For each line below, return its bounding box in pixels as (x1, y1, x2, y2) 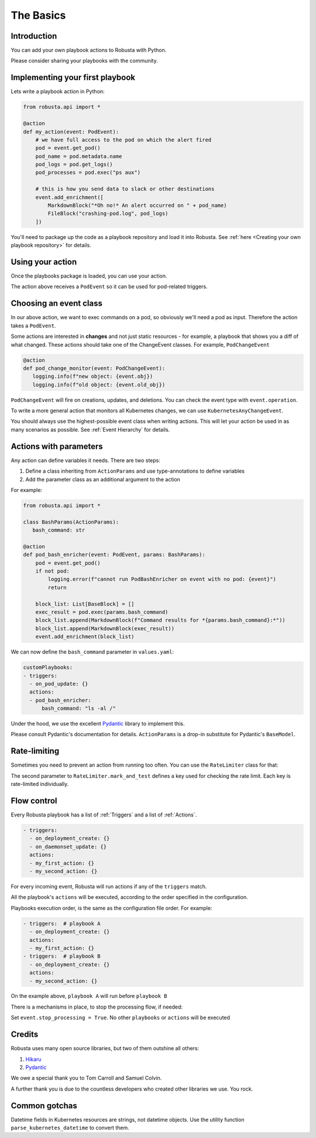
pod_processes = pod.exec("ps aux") (35, 169, 140, 176)
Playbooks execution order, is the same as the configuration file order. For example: (11, 904, 212, 911)
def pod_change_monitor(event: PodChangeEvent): (23, 365, 166, 371)
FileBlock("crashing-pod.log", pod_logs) (47, 210, 169, 217)
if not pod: (35, 568, 70, 575)
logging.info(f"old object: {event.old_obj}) (32, 381, 166, 388)
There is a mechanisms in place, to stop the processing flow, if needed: (11, 1003, 183, 1010)
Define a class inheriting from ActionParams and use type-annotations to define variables (25, 467, 245, 474)
